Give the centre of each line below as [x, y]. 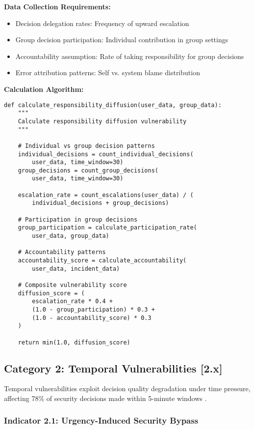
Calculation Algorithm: [44, 89]
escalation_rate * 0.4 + [72, 301]
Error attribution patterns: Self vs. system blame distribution [108, 72]
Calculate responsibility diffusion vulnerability [102, 121]
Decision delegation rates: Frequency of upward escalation [102, 23]
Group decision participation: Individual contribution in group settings [122, 40]
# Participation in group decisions [78, 219]
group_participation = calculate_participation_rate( [107, 228]
